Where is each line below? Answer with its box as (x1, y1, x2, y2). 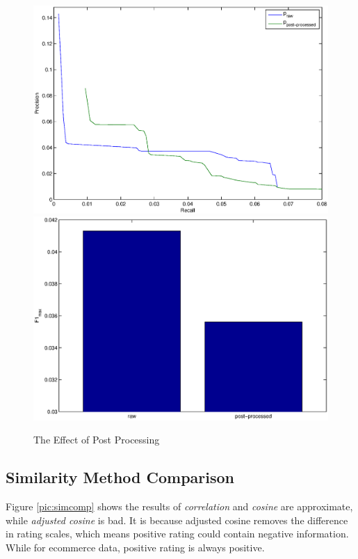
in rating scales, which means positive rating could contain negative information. (6, 526, 349, 541)
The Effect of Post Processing (33, 432, 160, 447)
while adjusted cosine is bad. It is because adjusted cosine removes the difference (6, 512, 348, 527)
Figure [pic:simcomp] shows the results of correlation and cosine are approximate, (6, 499, 353, 514)
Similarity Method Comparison (6, 466, 235, 488)
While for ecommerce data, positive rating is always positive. (6, 540, 265, 554)
